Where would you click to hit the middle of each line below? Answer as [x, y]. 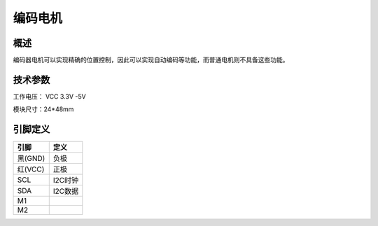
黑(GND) [31, 159]
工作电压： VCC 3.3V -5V [50, 96]
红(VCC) [31, 169]
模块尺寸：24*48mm [43, 109]
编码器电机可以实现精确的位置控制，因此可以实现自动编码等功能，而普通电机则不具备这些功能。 [151, 60]
